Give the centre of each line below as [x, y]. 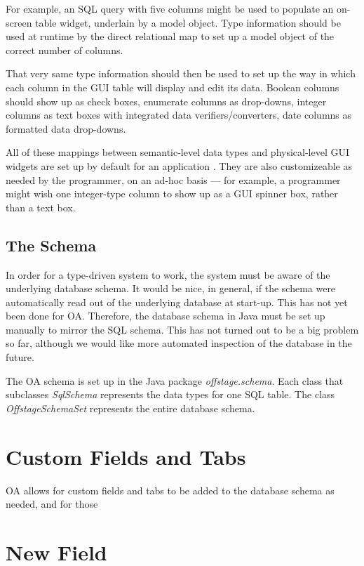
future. [20, 357]
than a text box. [41, 207]
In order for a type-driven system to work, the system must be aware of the [168, 274]
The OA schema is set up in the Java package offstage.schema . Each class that [175, 380]
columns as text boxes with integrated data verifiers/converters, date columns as [179, 115]
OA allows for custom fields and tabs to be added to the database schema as [170, 490]
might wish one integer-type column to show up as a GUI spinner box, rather [172, 193]
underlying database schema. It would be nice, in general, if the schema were [171, 288]
